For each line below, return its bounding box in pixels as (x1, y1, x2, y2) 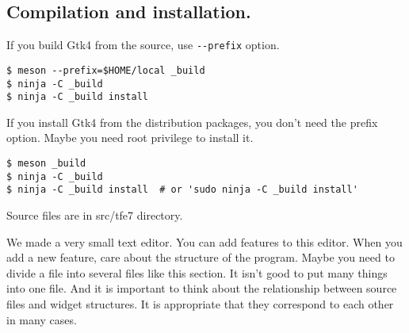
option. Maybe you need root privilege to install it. (6, 129, 254, 146)
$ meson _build (6, 158, 86, 170)
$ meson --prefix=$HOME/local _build (6, 64, 205, 76)
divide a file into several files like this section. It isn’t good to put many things (6, 264, 388, 281)
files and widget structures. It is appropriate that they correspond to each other (6, 295, 394, 312)
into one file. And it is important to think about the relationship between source (6, 280, 397, 297)
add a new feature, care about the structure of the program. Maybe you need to (6, 249, 395, 266)
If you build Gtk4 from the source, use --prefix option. (6, 36, 280, 53)
